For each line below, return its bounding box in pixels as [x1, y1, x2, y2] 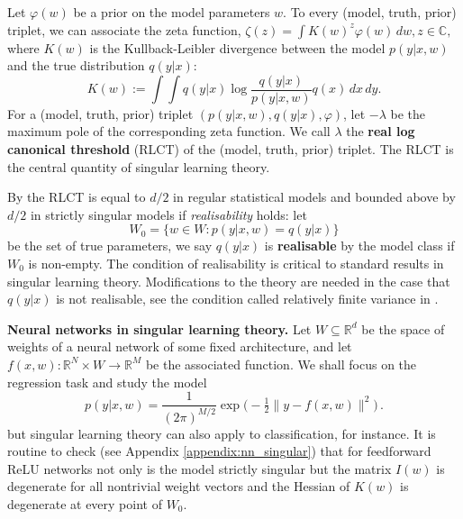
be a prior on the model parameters [73, 3, 270, 21]
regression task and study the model [7, 372, 207, 391]
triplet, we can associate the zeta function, [7, 20, 241, 39]
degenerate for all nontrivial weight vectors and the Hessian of [7, 477, 350, 496]
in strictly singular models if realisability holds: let [30, 205, 307, 223]
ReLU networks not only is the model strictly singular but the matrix [7, 459, 392, 478]
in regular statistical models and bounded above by [173, 187, 456, 206]
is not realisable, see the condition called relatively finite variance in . [56, 289, 439, 308]
